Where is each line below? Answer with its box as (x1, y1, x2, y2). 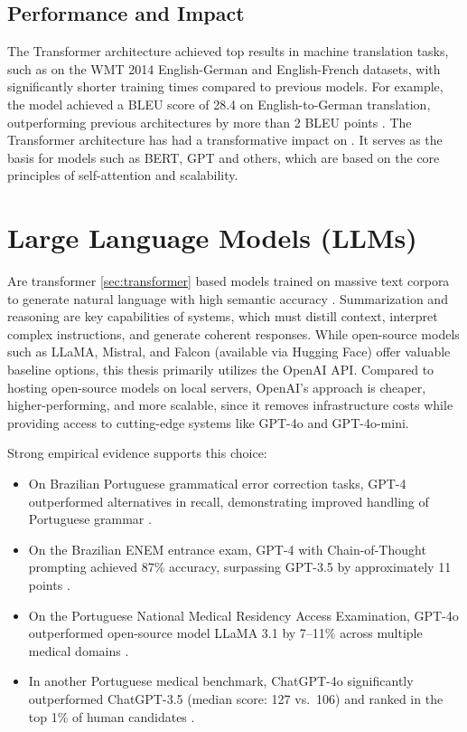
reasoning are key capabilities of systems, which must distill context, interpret (7, 307, 438, 326)
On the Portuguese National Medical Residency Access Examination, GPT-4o (28, 605, 459, 624)
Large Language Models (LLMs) (7, 219, 417, 256)
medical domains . (28, 641, 129, 660)
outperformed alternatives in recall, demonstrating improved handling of (28, 491, 429, 510)
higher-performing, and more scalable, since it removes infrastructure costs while (7, 395, 453, 414)
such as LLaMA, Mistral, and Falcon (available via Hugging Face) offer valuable (7, 342, 451, 361)
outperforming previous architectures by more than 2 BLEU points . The (7, 112, 412, 131)
